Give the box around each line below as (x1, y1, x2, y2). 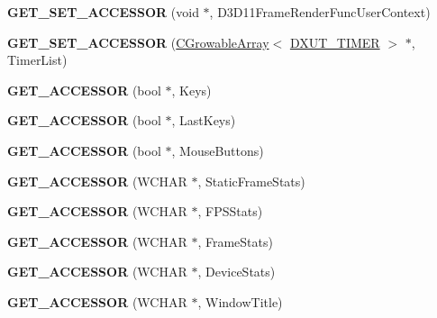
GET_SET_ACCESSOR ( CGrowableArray (7, 32, 269, 51)
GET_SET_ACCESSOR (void (7, 3, 199, 21)
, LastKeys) (171, 111, 236, 130)
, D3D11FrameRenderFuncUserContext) (209, 3, 431, 21)
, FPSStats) (197, 202, 263, 221)
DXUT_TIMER (289, 32, 380, 51)
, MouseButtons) (171, 141, 264, 159)
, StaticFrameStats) (197, 171, 305, 190)
